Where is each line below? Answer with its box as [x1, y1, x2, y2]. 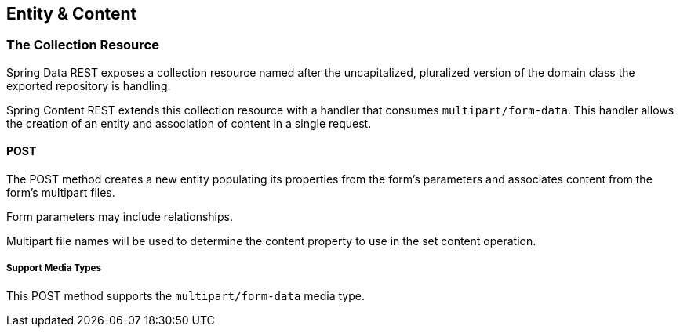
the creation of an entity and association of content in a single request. [6, 116, 372, 130]
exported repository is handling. [6, 78, 171, 92]
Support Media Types [6, 262, 101, 274]
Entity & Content [6, 4, 137, 24]
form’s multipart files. [6, 186, 115, 200]
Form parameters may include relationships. [6, 210, 233, 224]
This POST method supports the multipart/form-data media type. [6, 288, 365, 302]
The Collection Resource [6, 37, 159, 53]
